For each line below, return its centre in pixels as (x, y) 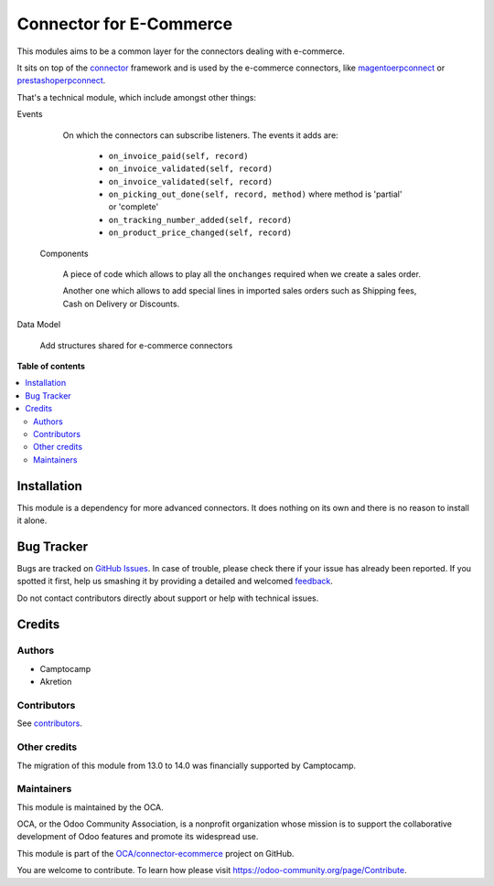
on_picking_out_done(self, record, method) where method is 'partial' (255, 194)
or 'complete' (134, 207)
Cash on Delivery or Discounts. (121, 304)
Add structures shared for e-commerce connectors (136, 345)
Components (64, 253)
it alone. (32, 520)
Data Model (39, 325)
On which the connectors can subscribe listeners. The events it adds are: (200, 135)
